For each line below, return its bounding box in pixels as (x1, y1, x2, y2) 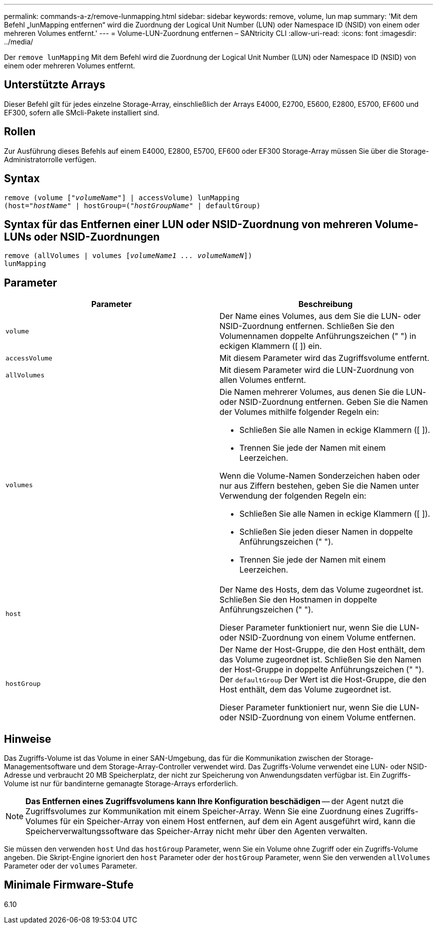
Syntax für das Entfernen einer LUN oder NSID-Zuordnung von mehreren (4, 218, 373, 231)
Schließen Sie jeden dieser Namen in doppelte (239, 527, 413, 537)
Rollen (4, 125, 36, 138)
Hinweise (4, 732, 51, 745)
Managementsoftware (4, 762, 76, 771)
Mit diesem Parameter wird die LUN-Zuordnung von (219, 365, 414, 375)
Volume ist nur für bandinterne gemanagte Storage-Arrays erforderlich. (4, 779, 238, 788)
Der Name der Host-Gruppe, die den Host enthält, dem (219, 644, 425, 655)
